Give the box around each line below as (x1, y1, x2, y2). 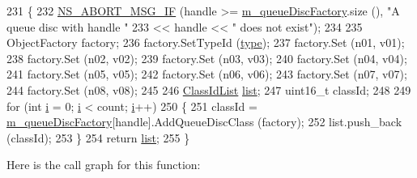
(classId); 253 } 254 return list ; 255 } (6, 129, 190, 146)
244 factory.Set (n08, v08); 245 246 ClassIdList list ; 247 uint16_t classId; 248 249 (6, 81, 411, 98)
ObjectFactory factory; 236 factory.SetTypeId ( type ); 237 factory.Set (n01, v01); (6, 34, 405, 51)
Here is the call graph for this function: (6, 156, 201, 173)
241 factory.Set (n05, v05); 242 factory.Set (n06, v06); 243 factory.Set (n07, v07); (6, 66, 407, 83)
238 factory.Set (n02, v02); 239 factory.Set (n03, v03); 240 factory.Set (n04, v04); (6, 49, 407, 66)
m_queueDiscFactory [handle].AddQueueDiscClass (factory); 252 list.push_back (6, 113, 402, 130)
